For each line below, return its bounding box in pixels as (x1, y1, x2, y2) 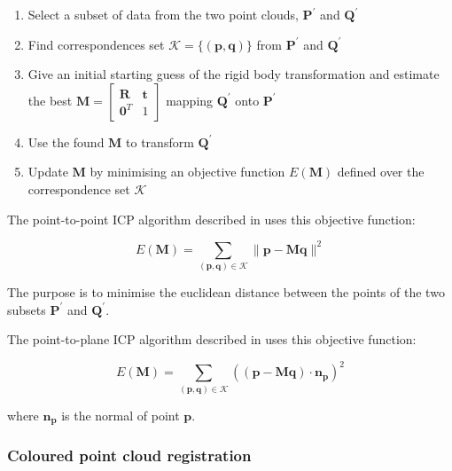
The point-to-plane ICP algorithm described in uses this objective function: (7, 330, 417, 349)
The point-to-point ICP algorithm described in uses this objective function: (7, 209, 416, 228)
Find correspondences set (27, 35, 165, 53)
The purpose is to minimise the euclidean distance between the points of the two (7, 282, 445, 301)
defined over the (337, 162, 425, 181)
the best (27, 90, 73, 109)
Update (27, 162, 68, 181)
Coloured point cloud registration (7, 444, 252, 466)
